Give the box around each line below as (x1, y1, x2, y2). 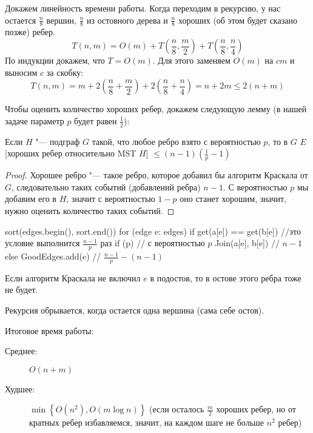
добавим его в (5, 192, 56, 205)
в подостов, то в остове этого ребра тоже (150, 271, 301, 284)
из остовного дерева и (87, 13, 168, 26)
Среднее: (5, 344, 38, 357)
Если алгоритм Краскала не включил (5, 271, 141, 284)
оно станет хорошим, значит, (180, 192, 286, 205)
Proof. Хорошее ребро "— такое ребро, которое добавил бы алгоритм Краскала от (5, 169, 308, 181)
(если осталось (149, 403, 204, 415)
